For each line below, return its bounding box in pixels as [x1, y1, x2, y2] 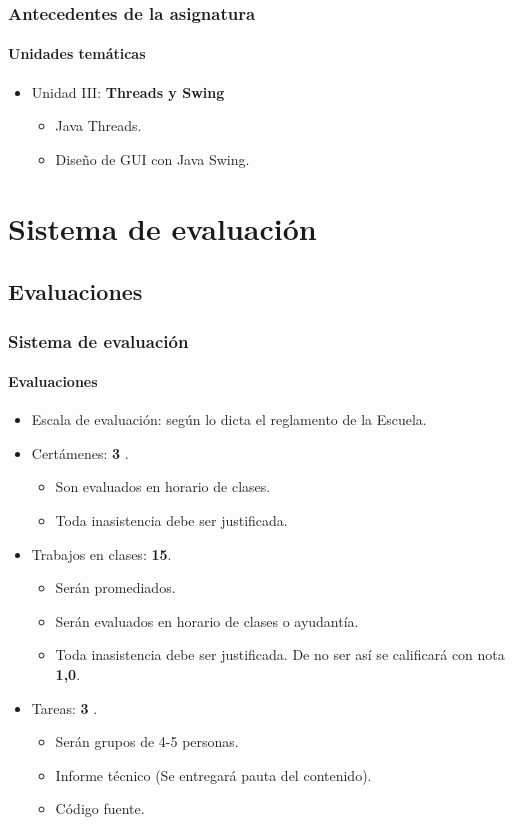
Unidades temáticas [8, 43, 146, 64]
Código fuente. [55, 798, 145, 819]
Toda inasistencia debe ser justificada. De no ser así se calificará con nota [55, 644, 505, 665]
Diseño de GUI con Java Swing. [55, 148, 250, 169]
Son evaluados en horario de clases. [55, 476, 271, 497]
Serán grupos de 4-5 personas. [55, 731, 239, 752]
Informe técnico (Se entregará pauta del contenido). [55, 764, 372, 785]
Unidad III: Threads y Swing [31, 81, 225, 102]
